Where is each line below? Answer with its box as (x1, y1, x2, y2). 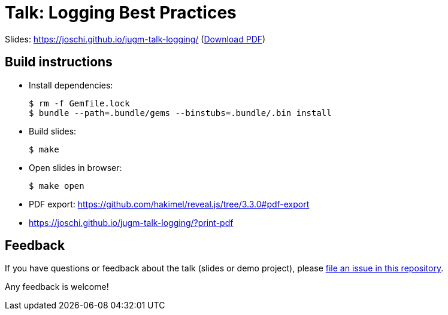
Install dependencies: (29, 79, 113, 90)
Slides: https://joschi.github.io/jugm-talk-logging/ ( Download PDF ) (5, 33, 266, 44)
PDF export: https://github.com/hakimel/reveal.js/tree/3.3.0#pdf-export (29, 198, 310, 209)
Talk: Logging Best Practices (5, 2, 237, 23)
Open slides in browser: (29, 162, 122, 173)
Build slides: (29, 126, 77, 136)
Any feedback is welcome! (5, 282, 109, 292)
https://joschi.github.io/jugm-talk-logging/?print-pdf (29, 217, 234, 228)
